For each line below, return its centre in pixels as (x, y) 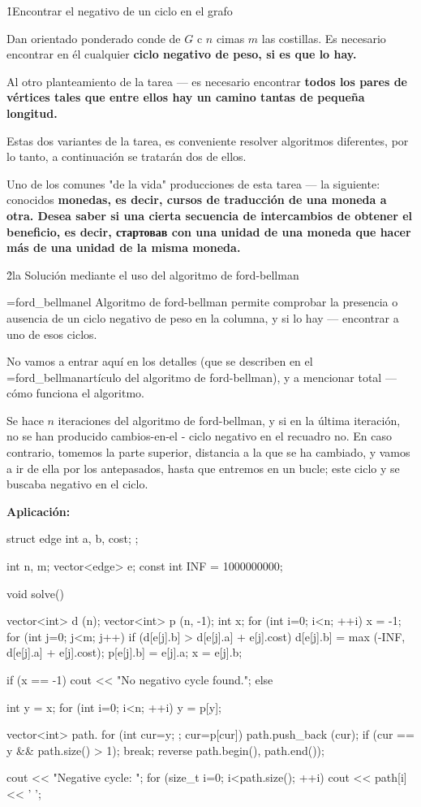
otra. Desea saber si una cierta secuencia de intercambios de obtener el (210, 215)
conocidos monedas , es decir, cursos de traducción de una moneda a (197, 200)
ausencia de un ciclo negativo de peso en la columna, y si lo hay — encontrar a (203, 317)
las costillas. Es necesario (324, 38)
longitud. (32, 113)
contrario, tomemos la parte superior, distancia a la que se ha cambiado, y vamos (208, 452)
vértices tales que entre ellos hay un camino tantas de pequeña (186, 97)
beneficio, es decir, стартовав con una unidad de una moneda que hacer (209, 231)
